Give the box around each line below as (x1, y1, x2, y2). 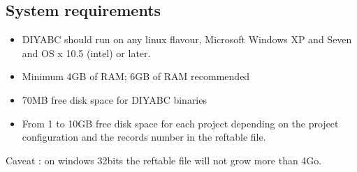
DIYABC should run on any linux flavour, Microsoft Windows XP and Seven (22, 32, 352, 47)
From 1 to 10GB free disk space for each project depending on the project (22, 116, 339, 130)
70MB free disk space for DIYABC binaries (22, 92, 207, 107)
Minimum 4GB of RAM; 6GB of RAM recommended (22, 69, 250, 84)
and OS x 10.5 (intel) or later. (22, 45, 151, 60)
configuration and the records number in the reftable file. (22, 130, 266, 144)
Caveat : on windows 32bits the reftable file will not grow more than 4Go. (6, 153, 322, 167)
